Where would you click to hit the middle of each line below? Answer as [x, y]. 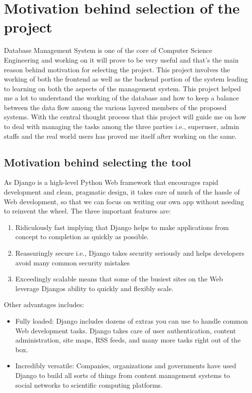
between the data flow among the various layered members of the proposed [115, 107]
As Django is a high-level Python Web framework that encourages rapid [111, 182]
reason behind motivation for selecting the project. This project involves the [117, 69]
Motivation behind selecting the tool [98, 162]
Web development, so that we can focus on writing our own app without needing [124, 201]
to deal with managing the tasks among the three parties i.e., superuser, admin [122, 126]
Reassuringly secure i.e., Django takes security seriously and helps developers [130, 253]
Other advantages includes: [44, 304]
